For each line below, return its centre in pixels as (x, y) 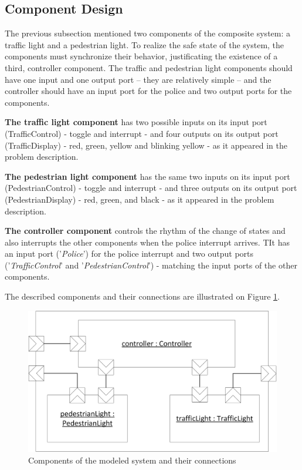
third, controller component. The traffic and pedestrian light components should (149, 67)
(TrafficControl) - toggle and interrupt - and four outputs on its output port (142, 133)
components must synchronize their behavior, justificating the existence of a (141, 56)
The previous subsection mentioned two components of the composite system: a (148, 33)
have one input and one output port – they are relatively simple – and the (138, 79)
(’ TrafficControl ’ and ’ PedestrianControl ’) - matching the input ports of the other (151, 265)
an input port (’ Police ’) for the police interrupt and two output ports (129, 254)
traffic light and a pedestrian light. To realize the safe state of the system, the (145, 44)
